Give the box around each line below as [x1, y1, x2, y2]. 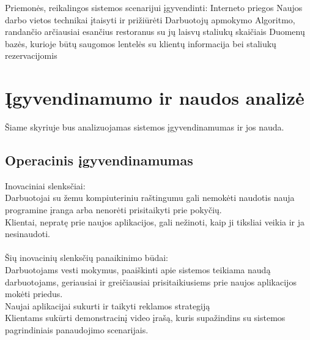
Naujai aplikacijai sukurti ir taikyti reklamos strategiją [5, 299, 210, 312]
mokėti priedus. [5, 287, 63, 300]
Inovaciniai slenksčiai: [5, 179, 86, 192]
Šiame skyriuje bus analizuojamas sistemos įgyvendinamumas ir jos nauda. [5, 121, 284, 134]
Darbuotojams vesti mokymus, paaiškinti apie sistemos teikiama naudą [5, 263, 271, 276]
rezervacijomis [5, 49, 57, 62]
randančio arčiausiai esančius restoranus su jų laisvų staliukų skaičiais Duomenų [5, 25, 305, 38]
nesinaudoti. [5, 227, 50, 240]
